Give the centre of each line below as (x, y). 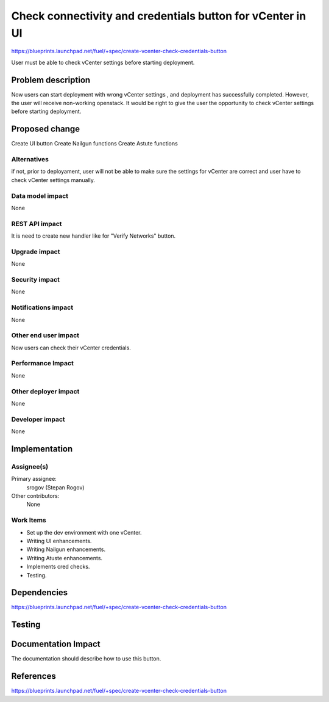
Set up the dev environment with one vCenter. (84, 532)
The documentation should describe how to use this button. (86, 659)
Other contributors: (35, 496)
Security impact (36, 280)
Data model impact (40, 196)
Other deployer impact (45, 391)
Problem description (51, 80)
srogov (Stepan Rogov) (55, 487)
